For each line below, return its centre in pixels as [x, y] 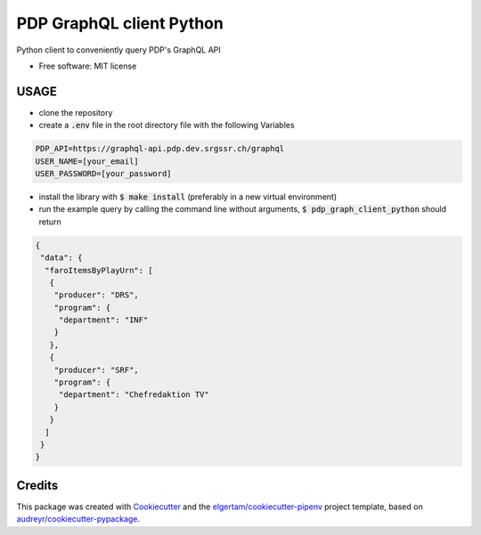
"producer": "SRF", [97, 370]
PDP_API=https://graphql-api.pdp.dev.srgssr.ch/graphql [160, 149]
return [50, 222]
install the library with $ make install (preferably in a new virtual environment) [188, 197]
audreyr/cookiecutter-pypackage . [78, 519]
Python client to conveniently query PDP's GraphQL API [119, 50]
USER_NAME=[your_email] [87, 161]
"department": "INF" [103, 320]
